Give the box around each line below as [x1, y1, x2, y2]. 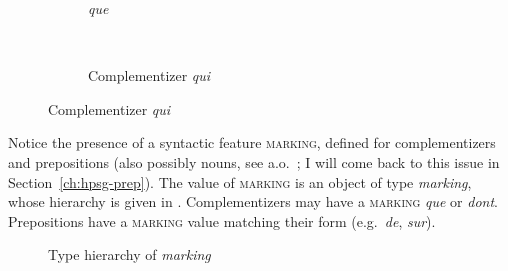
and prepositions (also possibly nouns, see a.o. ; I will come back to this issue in [8, 151, 500, 172]
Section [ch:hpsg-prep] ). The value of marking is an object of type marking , [8, 171, 472, 192]
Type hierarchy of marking [48, 244, 211, 265]
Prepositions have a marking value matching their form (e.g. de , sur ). [8, 210, 436, 231]
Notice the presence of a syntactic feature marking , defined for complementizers [8, 132, 496, 153]
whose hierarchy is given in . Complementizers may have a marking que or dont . [8, 191, 498, 212]
